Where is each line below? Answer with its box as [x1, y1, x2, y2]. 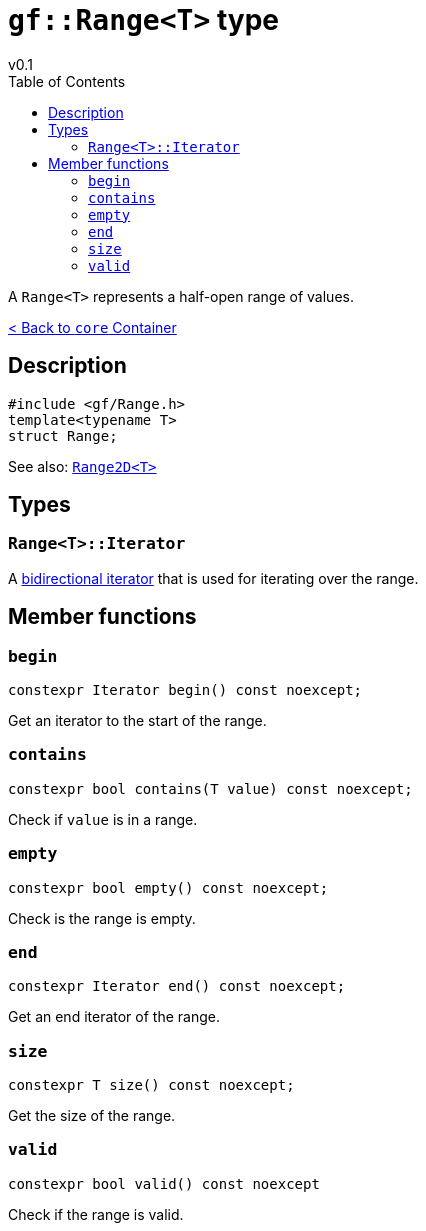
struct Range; [8, 427, 118, 444]
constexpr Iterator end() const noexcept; [8, 978, 346, 995]
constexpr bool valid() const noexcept [8, 1175, 320, 1192]
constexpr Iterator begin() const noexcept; [8, 682, 363, 699]
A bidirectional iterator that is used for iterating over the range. [8, 569, 419, 587]
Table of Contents [8, 72, 126, 90]
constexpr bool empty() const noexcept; [8, 879, 329, 896]
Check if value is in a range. [8, 810, 198, 828]
